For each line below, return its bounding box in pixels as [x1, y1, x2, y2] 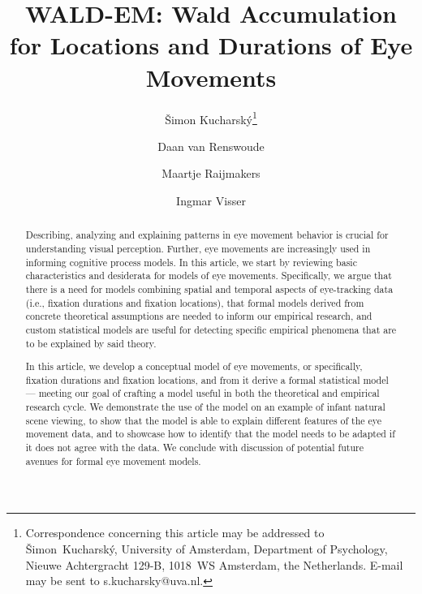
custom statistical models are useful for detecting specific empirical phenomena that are [25, 322, 397, 336]
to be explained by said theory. [25, 336, 157, 350]
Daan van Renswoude [157, 137, 265, 154]
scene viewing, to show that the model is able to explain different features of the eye [25, 413, 382, 427]
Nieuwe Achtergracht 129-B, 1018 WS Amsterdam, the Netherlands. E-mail [25, 556, 403, 573]
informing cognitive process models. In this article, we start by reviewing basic [25, 255, 357, 269]
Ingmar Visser [176, 192, 246, 209]
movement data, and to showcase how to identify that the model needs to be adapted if [25, 427, 395, 441]
